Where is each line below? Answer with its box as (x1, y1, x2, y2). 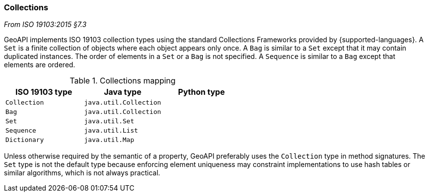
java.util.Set (84, 117, 134, 125)
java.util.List (84, 127, 138, 135)
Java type (104, 87, 141, 97)
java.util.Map (84, 136, 134, 144)
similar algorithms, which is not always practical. (4, 168, 161, 177)
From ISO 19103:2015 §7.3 (4, 20, 87, 29)
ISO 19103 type (15, 87, 73, 97)
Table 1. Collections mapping (70, 76, 176, 86)
